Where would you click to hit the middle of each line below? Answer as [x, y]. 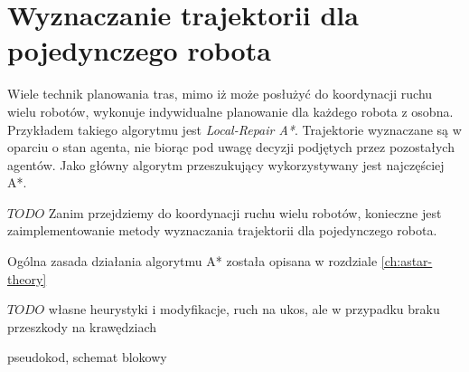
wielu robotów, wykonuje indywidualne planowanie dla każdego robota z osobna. [230, 111]
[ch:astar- [407, 261]
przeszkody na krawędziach [82, 326]
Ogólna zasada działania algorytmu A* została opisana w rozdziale [192, 261]
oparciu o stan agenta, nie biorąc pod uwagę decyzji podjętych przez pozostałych [231, 147]
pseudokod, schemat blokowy [87, 357]
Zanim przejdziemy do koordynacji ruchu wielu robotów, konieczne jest [245, 212]
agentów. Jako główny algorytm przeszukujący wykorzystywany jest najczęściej [226, 164]
